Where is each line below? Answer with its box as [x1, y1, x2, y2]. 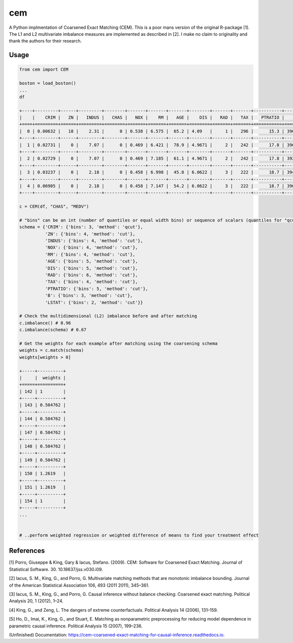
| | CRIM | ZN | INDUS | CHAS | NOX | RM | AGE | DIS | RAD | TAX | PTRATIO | [19, 115, 285, 120]
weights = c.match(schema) [19, 347, 84, 353]
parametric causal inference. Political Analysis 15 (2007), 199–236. [9, 623, 143, 629]
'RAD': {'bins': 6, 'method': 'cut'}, [44, 272, 138, 278]
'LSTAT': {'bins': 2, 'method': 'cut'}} [44, 299, 144, 305]
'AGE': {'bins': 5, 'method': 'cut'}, [44, 258, 138, 264]
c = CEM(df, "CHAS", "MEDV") [19, 204, 89, 209]
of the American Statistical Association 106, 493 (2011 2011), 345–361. [9, 582, 150, 588]
